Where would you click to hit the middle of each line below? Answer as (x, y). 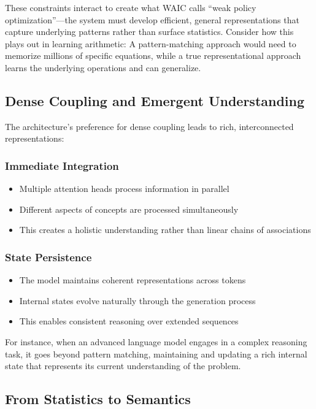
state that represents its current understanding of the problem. (123, 366)
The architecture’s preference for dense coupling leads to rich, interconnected (149, 126)
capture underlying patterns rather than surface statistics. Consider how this (149, 32)
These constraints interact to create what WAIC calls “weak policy (131, 7)
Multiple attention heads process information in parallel (124, 189)
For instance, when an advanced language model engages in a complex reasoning (156, 341)
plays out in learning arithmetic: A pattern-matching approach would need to (151, 43)
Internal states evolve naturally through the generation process (137, 300)
